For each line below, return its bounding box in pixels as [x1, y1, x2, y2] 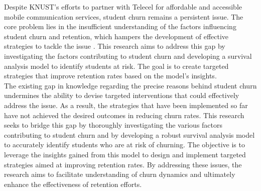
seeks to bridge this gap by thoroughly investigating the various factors [4, 120, 223, 130]
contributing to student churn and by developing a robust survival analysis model [4, 129, 255, 140]
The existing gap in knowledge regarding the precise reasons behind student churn [4, 80, 257, 90]
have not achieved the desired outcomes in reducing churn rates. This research [4, 110, 244, 120]
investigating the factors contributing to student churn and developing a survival [4, 50, 252, 61]
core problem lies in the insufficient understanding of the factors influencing [4, 21, 236, 32]
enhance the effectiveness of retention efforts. [4, 178, 142, 189]
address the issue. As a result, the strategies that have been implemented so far [4, 100, 248, 110]
